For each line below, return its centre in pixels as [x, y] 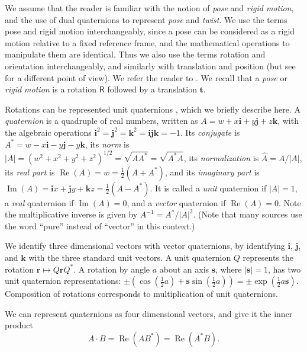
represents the [268, 257]
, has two [284, 269]
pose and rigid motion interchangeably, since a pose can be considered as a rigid [150, 31]
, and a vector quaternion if [176, 202]
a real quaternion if [39, 202]
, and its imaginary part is [212, 172]
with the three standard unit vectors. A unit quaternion [130, 257]
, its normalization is [221, 157]
